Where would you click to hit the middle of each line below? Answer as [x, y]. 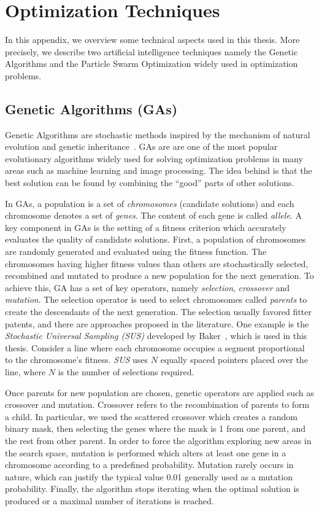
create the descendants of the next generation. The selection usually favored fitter [158, 312]
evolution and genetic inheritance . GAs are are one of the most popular [141, 146]
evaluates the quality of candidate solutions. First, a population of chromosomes [156, 239]
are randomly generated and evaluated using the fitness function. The [136, 252]
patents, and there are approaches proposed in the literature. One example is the [157, 323]
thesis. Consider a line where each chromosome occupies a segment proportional [155, 347]
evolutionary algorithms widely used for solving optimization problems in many [154, 158]
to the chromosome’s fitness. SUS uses [77, 360]
